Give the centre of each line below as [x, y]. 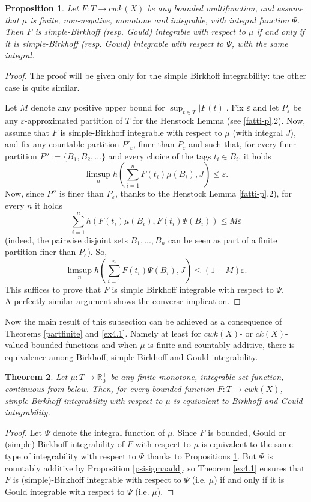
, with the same [260, 43]
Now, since [25, 193]
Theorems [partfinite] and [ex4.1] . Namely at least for [103, 333]
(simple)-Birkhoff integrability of [65, 444]
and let [266, 107]
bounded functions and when [84, 345]
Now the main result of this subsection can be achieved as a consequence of [143, 321]
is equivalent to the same [247, 444]
